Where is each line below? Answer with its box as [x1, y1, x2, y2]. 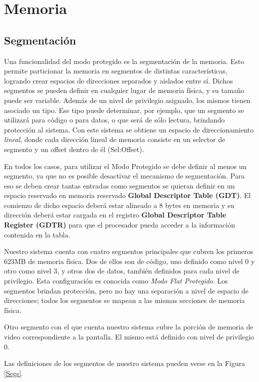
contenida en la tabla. [4, 229, 70, 239]
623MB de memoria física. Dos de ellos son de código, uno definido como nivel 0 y [4, 255, 255, 266]
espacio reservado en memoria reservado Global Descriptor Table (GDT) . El [4, 190, 251, 200]
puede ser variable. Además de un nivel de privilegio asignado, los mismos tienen [4, 94, 251, 105]
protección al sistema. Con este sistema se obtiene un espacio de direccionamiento [4, 124, 254, 134]
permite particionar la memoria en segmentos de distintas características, [4, 65, 228, 76]
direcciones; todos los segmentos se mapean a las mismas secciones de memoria [4, 295, 245, 305]
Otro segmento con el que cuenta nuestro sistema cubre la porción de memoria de [4, 321, 254, 332]
